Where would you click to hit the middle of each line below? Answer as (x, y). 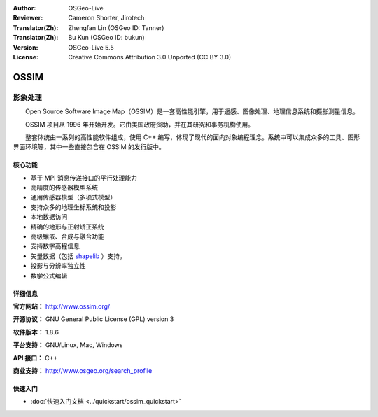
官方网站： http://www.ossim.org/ (62, 306)
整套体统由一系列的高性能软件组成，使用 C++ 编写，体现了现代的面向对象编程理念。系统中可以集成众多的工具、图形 (192, 137)
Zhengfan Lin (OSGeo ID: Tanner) (116, 27)
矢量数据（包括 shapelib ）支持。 (78, 256)
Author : (24, 8)
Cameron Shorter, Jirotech (106, 18)
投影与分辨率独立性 (58, 266)
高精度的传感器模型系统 (64, 188)
